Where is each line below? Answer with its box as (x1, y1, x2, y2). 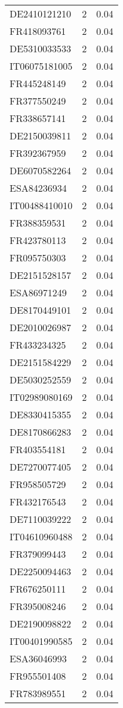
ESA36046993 (10, 652, 67, 665)
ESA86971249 (10, 285, 67, 299)
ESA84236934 (10, 181, 67, 195)
